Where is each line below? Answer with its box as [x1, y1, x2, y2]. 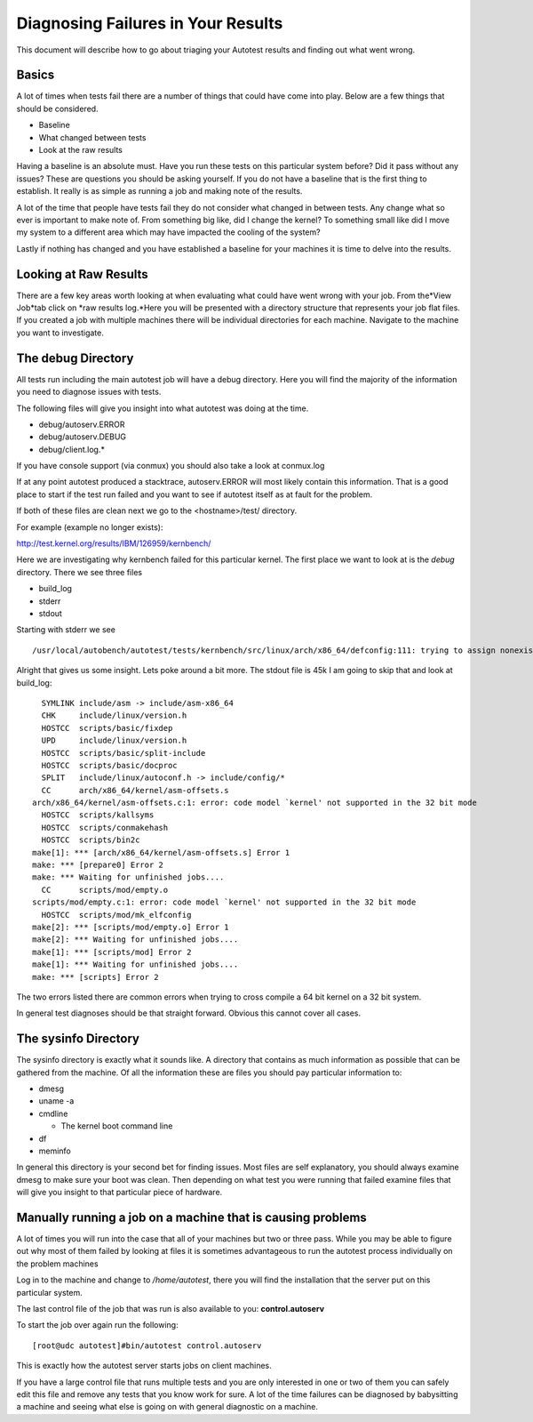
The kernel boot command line [60, 1121, 173, 1131]
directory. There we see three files [16, 566, 142, 577]
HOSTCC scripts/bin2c [41, 835, 140, 845]
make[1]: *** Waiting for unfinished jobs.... [32, 960, 239, 969]
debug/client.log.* [38, 444, 106, 454]
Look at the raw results [38, 145, 123, 156]
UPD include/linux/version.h [41, 735, 187, 746]
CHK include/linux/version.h [41, 711, 187, 720]
